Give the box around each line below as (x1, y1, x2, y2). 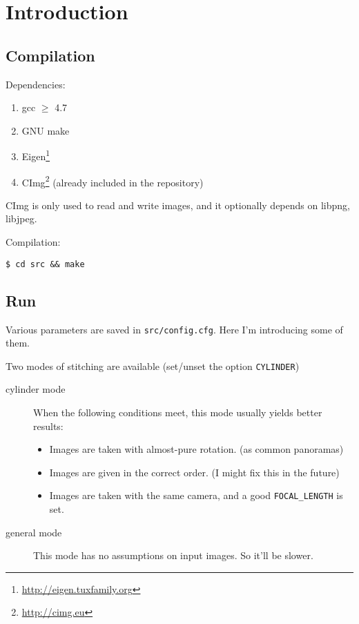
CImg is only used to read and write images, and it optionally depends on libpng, (6, 197, 350, 212)
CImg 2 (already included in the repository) (21, 173, 204, 189)
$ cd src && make (6, 259, 85, 269)
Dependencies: (6, 77, 66, 91)
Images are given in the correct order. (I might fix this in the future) (49, 465, 340, 479)
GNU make (21, 123, 70, 137)
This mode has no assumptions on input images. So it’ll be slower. (33, 548, 313, 563)
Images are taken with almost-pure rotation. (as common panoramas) (49, 442, 344, 456)
